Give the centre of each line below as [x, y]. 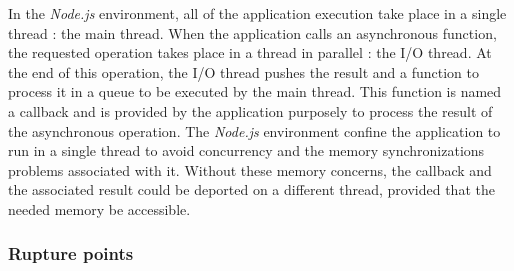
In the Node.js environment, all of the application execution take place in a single [257, 13]
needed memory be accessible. [99, 208]
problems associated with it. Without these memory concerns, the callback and [250, 169]
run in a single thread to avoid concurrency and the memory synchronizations [246, 150]
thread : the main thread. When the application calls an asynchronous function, [252, 32]
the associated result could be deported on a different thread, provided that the [251, 189]
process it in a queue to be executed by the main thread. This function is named [255, 91]
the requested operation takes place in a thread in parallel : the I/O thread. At [250, 52]
